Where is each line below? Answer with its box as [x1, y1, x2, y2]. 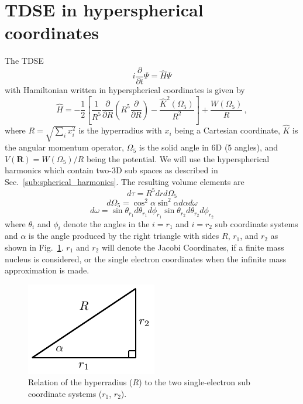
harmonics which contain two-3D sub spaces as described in [5, 164, 218, 176]
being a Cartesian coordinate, [174, 124, 280, 136]
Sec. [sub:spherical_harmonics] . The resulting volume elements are [5, 175, 245, 187]
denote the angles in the [63, 217, 150, 230]
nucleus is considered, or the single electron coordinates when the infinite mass [5, 252, 287, 265]
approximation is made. [5, 264, 89, 276]
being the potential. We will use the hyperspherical [86, 152, 270, 165]
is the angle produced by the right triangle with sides [28, 230, 219, 242]
